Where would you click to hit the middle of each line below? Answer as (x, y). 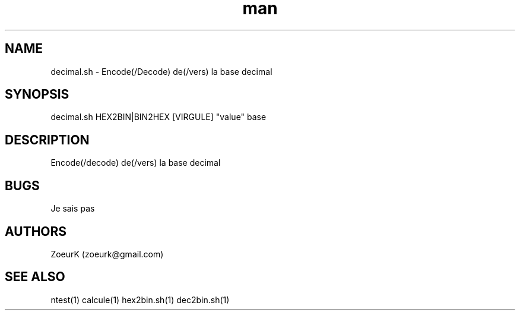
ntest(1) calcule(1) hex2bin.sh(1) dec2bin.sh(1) (140, 300)
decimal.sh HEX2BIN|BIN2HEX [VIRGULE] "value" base (158, 117)
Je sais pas (73, 209)
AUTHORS (36, 231)
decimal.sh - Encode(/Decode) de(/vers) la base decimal (161, 71)
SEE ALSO (35, 277)
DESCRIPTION (47, 140)
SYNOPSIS (37, 94)
